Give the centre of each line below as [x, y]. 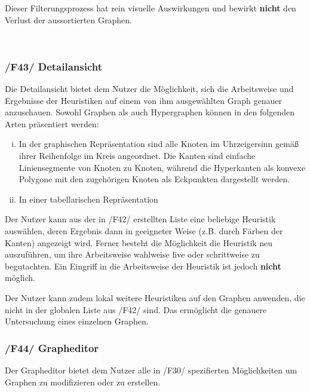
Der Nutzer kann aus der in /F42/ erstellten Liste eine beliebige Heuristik [140, 219]
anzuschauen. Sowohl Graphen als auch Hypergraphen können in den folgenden [150, 112]
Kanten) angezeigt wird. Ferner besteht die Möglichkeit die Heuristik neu [139, 242]
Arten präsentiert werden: [52, 123]
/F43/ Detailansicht [54, 66]
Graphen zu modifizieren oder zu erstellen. [83, 382]
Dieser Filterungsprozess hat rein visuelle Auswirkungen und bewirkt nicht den [151, 8]
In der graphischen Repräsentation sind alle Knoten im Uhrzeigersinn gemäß [159, 144]
